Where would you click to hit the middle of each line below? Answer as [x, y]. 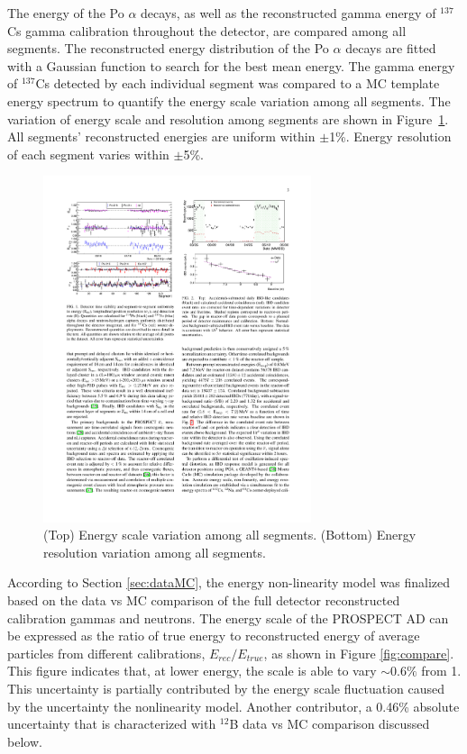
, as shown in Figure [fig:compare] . [359, 653]
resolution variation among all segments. [155, 552]
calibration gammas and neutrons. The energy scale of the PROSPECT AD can [228, 618]
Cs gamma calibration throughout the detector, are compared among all [207, 30]
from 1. [441, 671]
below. [25, 741]
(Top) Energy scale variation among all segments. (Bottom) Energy [230, 535]
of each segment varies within [88, 154]
